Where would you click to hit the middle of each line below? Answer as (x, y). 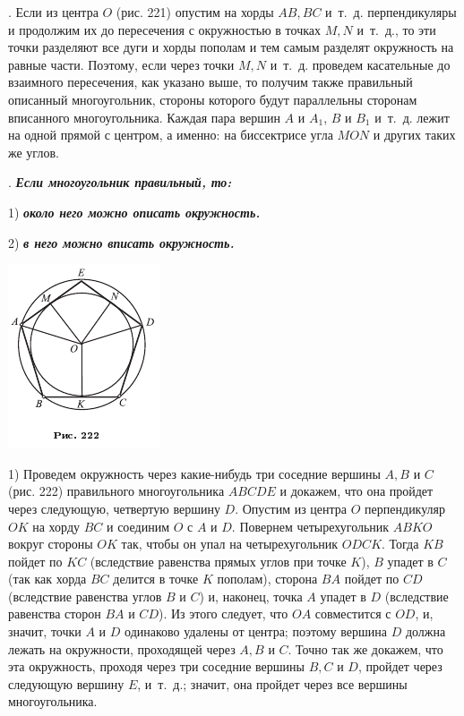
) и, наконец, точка (251, 596)
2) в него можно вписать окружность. (121, 242)
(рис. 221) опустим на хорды (195, 12)
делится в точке (156, 579)
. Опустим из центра (291, 508)
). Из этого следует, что (223, 614)
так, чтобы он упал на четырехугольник (230, 544)
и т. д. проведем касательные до (360, 64)
